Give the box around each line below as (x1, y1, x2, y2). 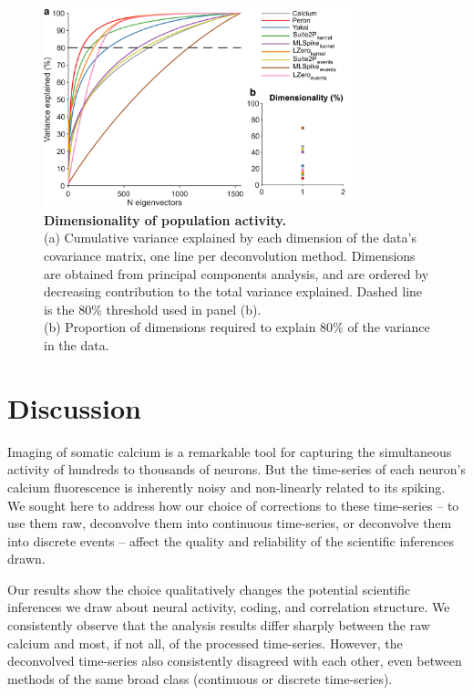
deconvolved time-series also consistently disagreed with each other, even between (7, 651, 462, 670)
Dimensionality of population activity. (44, 210, 286, 229)
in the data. (44, 336, 109, 355)
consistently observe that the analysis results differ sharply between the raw (7, 616, 430, 635)
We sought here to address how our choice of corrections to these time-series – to (7, 495, 459, 514)
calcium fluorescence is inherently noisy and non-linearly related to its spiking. (7, 477, 446, 496)
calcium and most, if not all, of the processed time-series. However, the (7, 633, 403, 652)
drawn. (7, 549, 46, 568)
